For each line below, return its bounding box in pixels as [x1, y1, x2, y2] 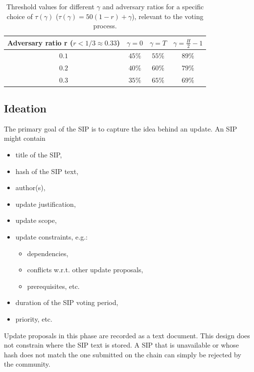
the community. [4, 359, 50, 369]
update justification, [15, 198, 76, 209]
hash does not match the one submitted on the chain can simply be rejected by [4, 349, 241, 359]
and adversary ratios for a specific [102, 1, 204, 11]
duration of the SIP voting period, [15, 297, 118, 307]
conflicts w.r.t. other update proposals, [27, 264, 143, 275]
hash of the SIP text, [15, 166, 79, 176]
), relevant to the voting [132, 11, 204, 21]
